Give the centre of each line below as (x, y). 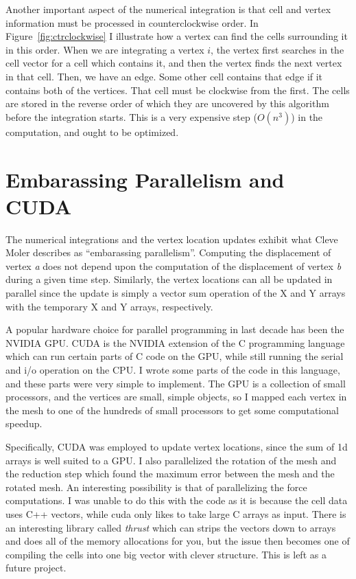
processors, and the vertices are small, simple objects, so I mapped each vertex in (176, 397)
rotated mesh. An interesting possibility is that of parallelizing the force (156, 487)
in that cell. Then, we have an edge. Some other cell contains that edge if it (164, 76)
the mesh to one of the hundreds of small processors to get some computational (172, 410)
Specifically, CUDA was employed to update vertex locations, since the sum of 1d (177, 446)
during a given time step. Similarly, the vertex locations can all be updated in (169, 279)
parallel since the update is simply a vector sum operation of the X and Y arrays (176, 293)
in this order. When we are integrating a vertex (105, 49)
